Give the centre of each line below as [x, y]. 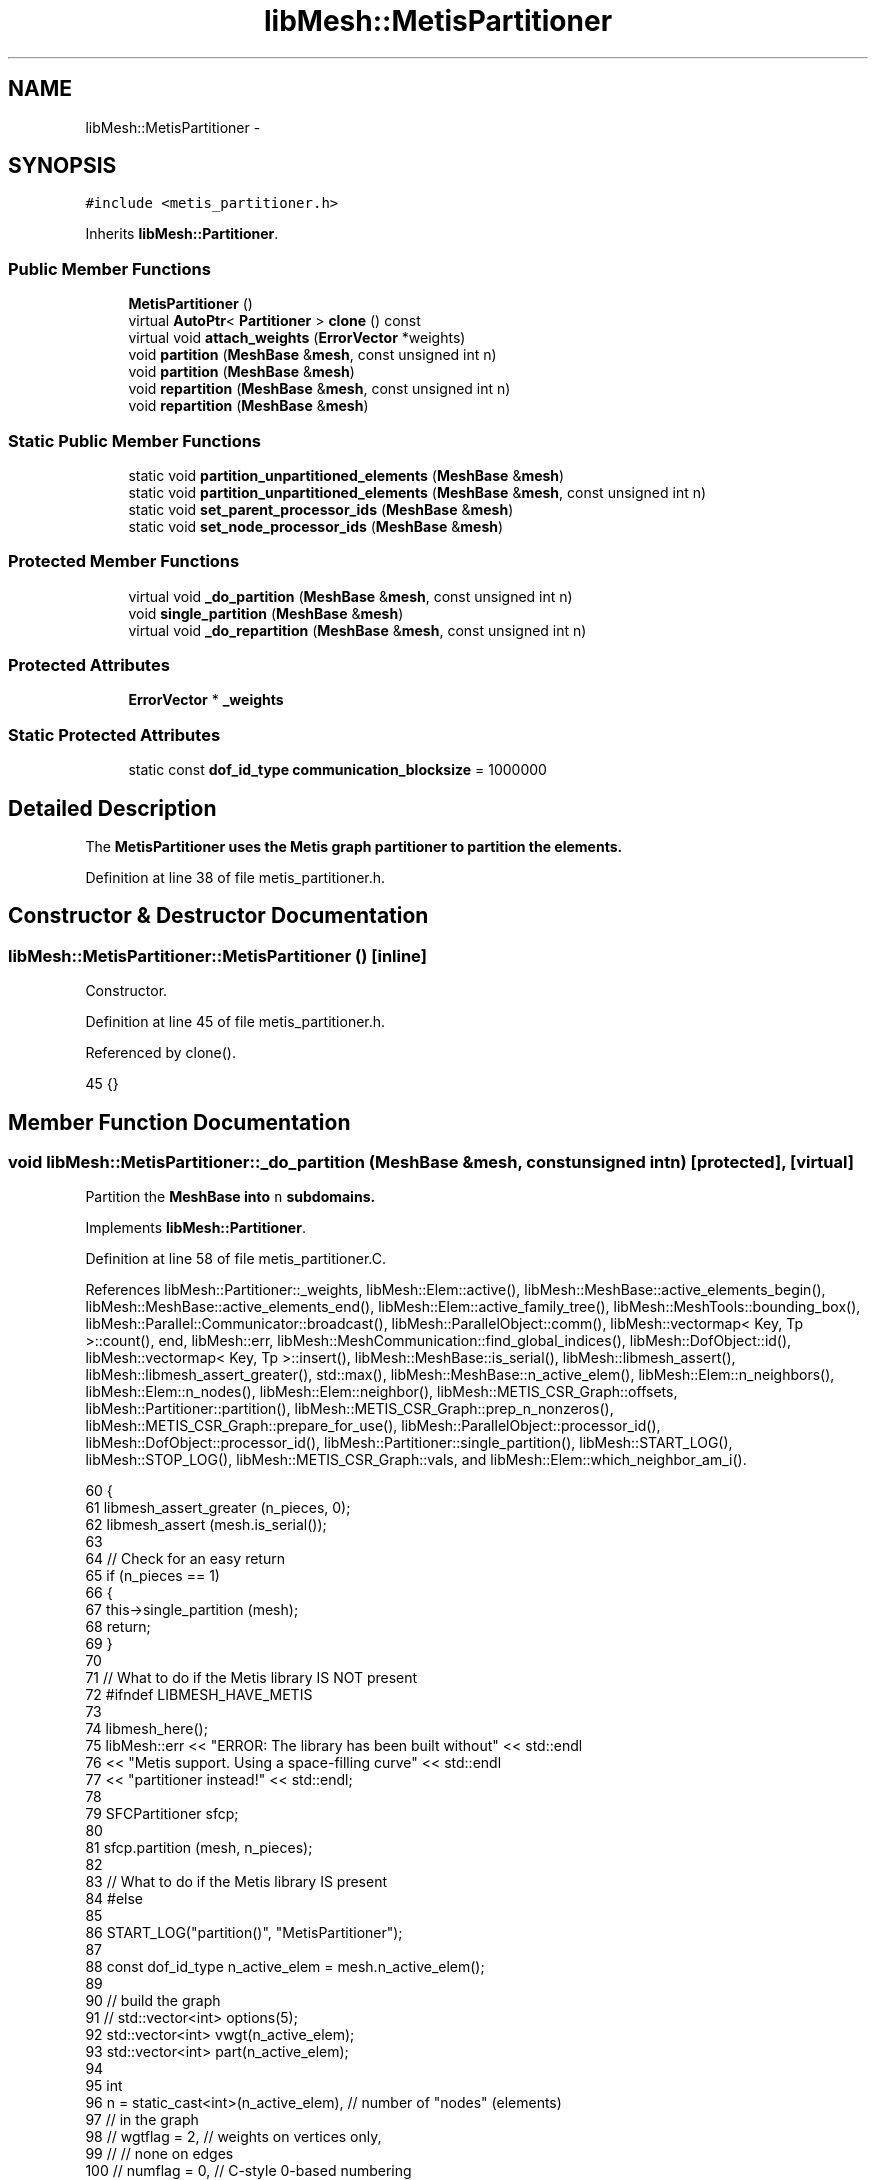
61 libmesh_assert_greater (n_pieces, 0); [218, 1508]
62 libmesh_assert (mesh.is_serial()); [206, 1525]
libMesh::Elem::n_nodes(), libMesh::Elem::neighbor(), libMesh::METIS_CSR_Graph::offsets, [381, 1392]
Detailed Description [112, 808]
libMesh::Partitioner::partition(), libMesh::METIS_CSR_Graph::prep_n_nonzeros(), [349, 1409]
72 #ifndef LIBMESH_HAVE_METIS [199, 1695]
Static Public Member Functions [135, 440]
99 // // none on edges [159, 2154]
